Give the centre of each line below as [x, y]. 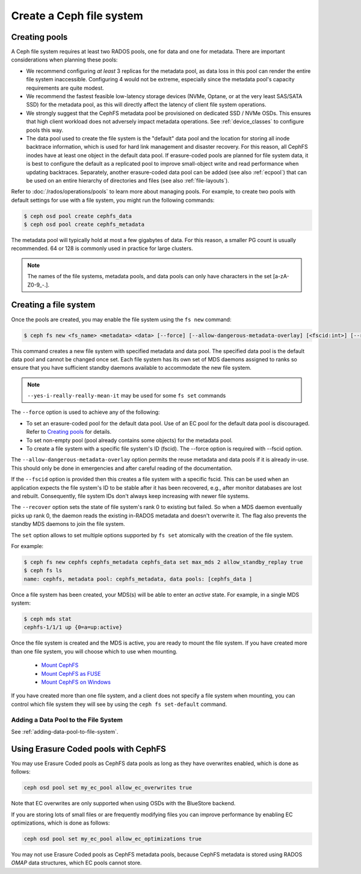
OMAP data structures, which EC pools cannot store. [76, 863]
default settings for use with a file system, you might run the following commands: [113, 200]
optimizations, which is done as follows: [60, 823]
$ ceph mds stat [48, 619]
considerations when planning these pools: [64, 60]
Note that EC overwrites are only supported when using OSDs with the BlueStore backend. [123, 804]
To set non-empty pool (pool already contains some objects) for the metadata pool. [129, 440]
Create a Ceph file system [77, 16]
